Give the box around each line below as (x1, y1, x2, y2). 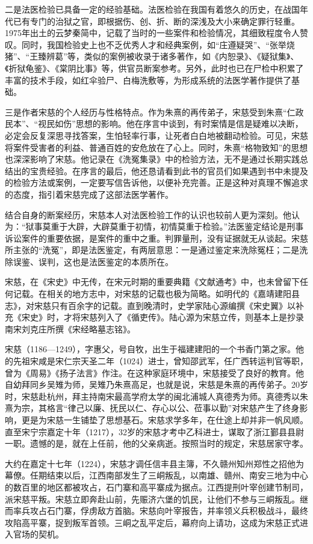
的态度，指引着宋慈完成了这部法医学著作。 (5, 188, 173, 200)
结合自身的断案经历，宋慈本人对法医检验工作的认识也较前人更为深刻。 (5, 208, 283, 221)
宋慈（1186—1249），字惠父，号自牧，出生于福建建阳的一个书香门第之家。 (5, 343, 296, 355)
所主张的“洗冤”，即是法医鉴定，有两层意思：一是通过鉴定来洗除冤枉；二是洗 (5, 243, 308, 256)
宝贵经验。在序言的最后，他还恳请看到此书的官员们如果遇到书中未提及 (29, 164, 308, 177)
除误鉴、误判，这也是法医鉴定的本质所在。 (5, 255, 173, 267)
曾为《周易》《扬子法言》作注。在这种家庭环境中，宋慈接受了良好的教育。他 (5, 366, 304, 379)
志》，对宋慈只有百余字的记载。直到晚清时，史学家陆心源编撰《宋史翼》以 (5, 299, 296, 311)
